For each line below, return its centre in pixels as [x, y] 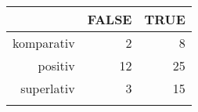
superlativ [48, 88]
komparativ [44, 43]
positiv [56, 65]
